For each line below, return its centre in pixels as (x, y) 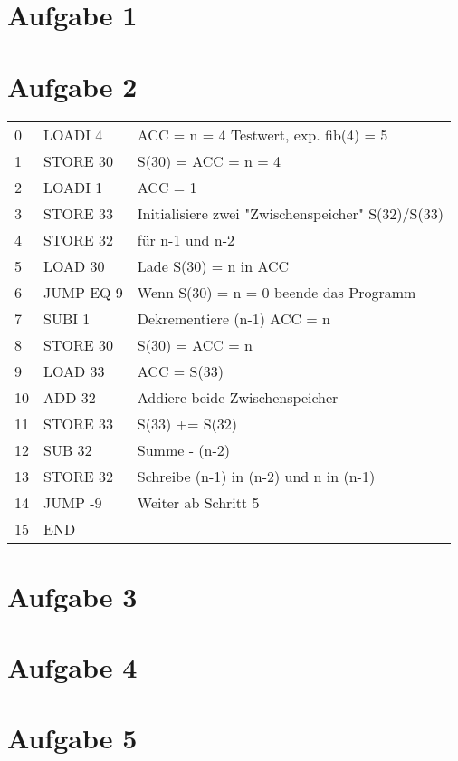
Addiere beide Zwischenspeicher (238, 397)
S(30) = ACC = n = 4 (209, 160)
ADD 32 (70, 397)
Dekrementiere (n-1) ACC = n (234, 318)
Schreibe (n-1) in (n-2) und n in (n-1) (256, 476)
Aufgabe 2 (72, 86)
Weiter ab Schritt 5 (198, 502)
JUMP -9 (73, 502)
